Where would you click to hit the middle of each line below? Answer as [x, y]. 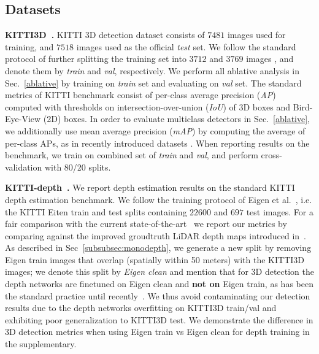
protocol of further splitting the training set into [96, 59]
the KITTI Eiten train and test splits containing [96, 211]
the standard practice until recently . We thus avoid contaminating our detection [158, 295]
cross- [272, 155]
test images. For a [280, 211]
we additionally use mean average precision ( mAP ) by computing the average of [155, 130]
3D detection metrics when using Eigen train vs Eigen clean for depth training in [157, 332]
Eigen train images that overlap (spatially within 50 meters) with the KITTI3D [155, 259]
